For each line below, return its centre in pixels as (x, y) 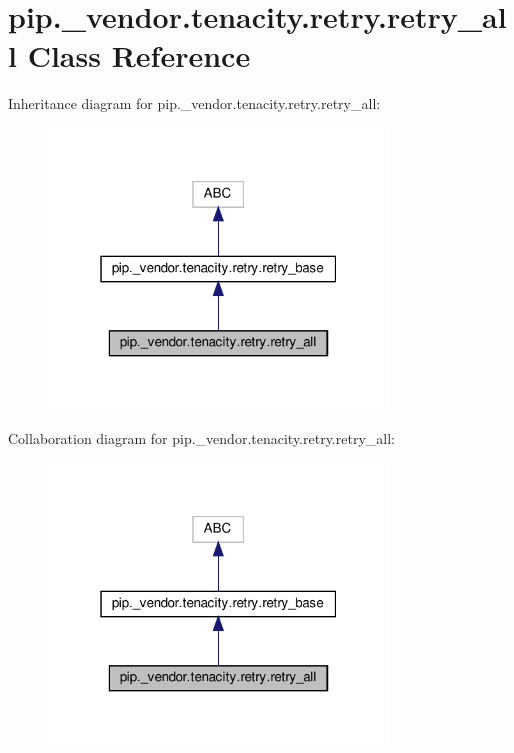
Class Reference (139, 55)
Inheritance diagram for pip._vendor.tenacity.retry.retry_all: (194, 103)
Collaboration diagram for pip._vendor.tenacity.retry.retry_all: (201, 438)
